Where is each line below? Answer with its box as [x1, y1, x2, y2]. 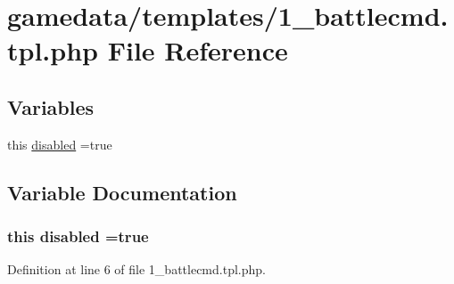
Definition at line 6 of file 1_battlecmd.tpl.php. [7, 260, 266, 279]
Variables [7, 93, 95, 120]
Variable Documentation [7, 178, 237, 206]
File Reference [107, 32, 288, 69]
